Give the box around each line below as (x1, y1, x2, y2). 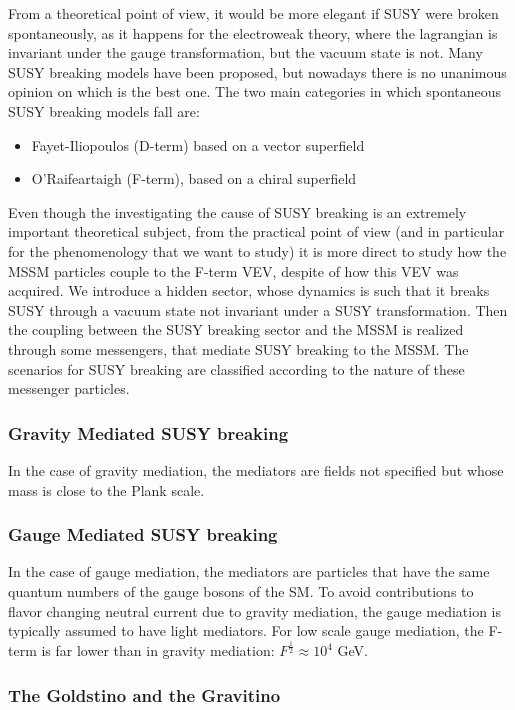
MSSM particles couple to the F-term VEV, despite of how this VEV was (8, 260, 459, 281)
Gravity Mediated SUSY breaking (8, 420, 289, 445)
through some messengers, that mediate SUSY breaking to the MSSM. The (8, 338, 469, 359)
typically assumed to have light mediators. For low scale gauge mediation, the (8, 620, 484, 641)
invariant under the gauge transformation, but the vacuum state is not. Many (8, 42, 483, 63)
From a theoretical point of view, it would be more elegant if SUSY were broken (8, 3, 499, 23)
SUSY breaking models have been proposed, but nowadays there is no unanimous (8, 61, 507, 82)
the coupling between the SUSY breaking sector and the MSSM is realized (8, 319, 464, 340)
